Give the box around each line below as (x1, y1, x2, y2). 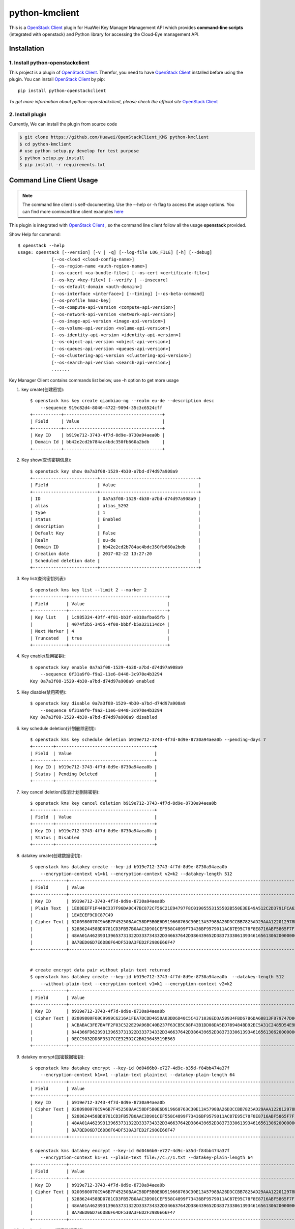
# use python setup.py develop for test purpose (19, 148, 139, 154)
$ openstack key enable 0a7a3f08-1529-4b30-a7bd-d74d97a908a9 (30, 664, 183, 670)
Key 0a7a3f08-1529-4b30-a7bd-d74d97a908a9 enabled (30, 678, 155, 684)
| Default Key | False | (30, 530, 202, 536)
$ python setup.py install (19, 155, 85, 161)
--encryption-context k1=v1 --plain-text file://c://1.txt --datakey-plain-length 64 (40, 1155, 253, 1160)
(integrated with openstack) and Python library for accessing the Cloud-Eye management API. (9, 31, 200, 37)
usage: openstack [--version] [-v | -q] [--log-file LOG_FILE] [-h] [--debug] (18, 250, 212, 255)
